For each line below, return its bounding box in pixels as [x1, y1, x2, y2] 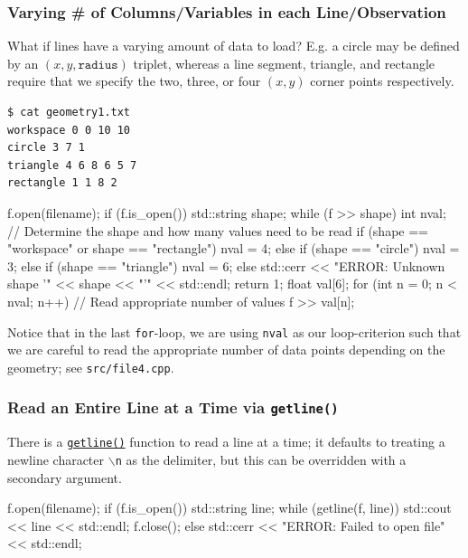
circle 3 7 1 [7, 141, 85, 155]
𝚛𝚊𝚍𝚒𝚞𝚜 [78, 58, 118, 71]
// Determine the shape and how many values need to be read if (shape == [7, 221, 428, 240]
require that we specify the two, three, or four [7, 71, 261, 90]
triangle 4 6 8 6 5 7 [7, 158, 137, 172]
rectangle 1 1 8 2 [7, 176, 117, 190]
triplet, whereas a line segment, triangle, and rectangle [133, 53, 435, 72]
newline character [7, 449, 105, 468]
